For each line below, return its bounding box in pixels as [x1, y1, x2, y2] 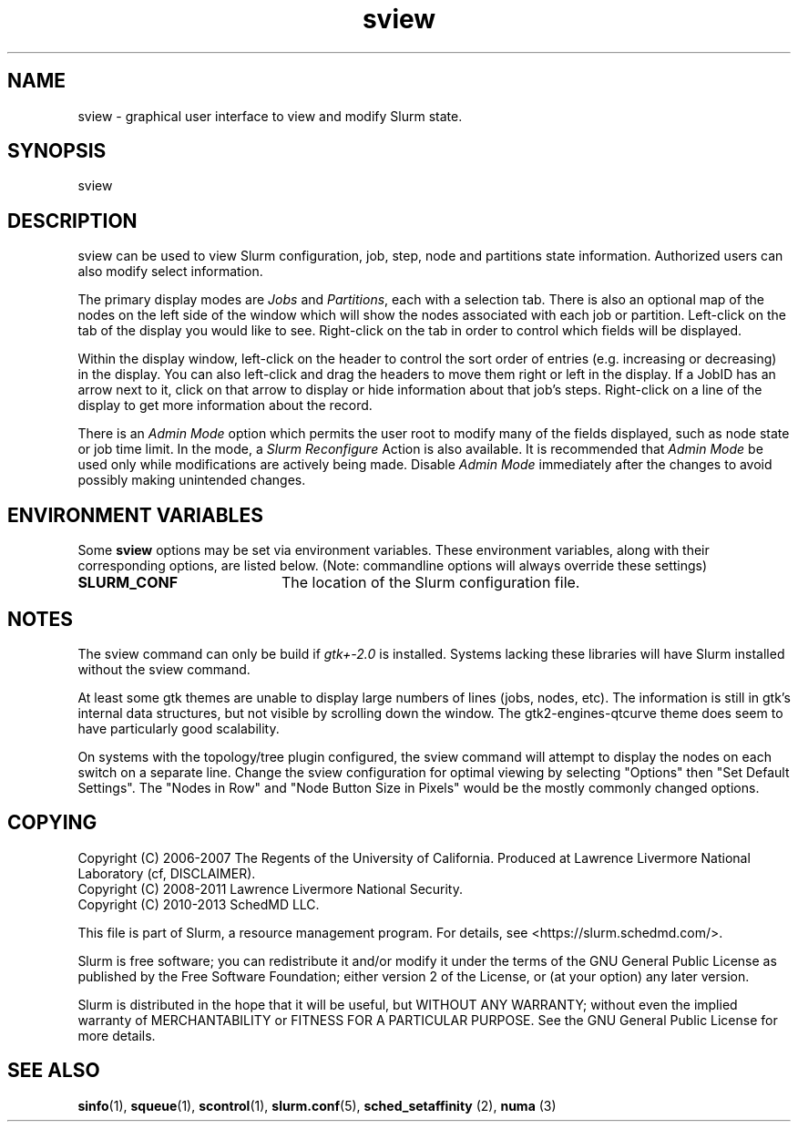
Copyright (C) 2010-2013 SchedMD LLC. [77, 896, 320, 912]
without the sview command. [77, 661, 251, 677]
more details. [77, 1027, 156, 1043]
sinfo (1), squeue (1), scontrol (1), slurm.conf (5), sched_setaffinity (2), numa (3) [77, 1097, 557, 1114]
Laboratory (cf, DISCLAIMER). [77, 865, 256, 881]
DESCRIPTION [7, 209, 138, 232]
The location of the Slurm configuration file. [281, 573, 580, 592]
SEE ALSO [7, 1059, 100, 1083]
